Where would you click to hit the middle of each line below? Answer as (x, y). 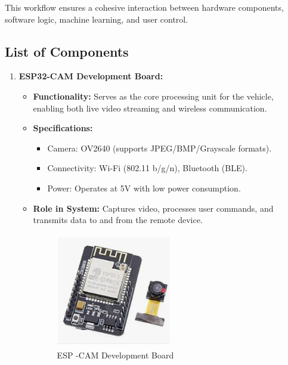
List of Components (67, 51)
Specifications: (63, 128)
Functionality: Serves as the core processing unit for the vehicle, (153, 96)
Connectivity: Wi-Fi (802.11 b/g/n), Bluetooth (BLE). (147, 168)
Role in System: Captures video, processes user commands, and (153, 208)
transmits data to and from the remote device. (118, 220)
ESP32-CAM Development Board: (91, 76)
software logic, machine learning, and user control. (97, 19)
